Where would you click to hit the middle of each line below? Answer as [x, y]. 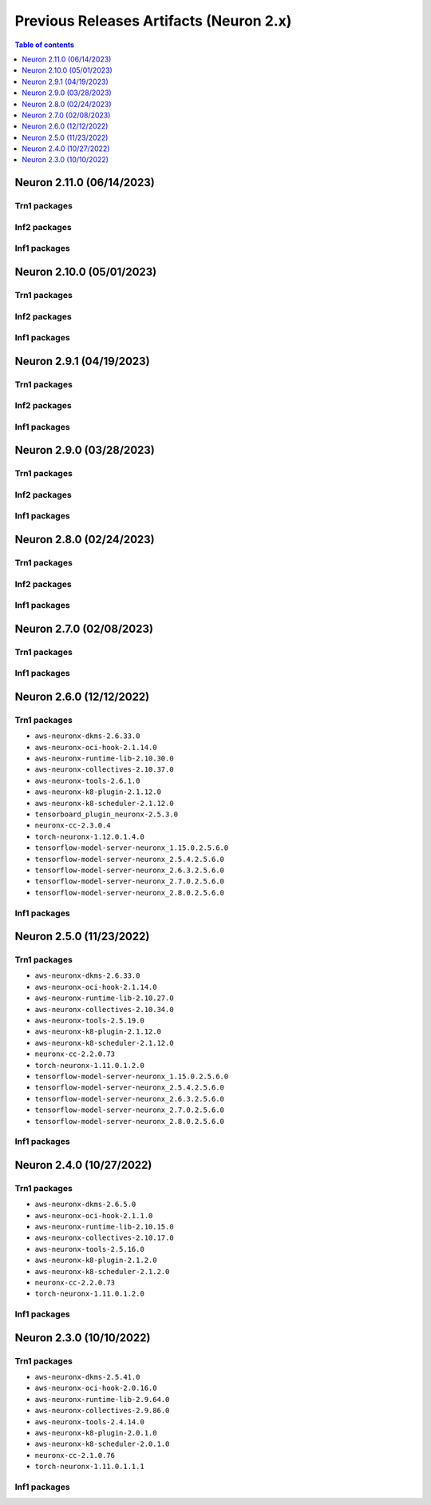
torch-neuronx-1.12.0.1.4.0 [90, 836]
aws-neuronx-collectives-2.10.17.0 [105, 1238]
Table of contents [45, 45]
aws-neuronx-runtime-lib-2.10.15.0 [105, 1227]
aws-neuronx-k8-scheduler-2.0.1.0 [102, 1444]
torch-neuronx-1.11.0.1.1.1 [90, 1467]
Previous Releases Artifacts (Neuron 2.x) [153, 21]
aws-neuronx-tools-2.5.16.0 [90, 1249]
